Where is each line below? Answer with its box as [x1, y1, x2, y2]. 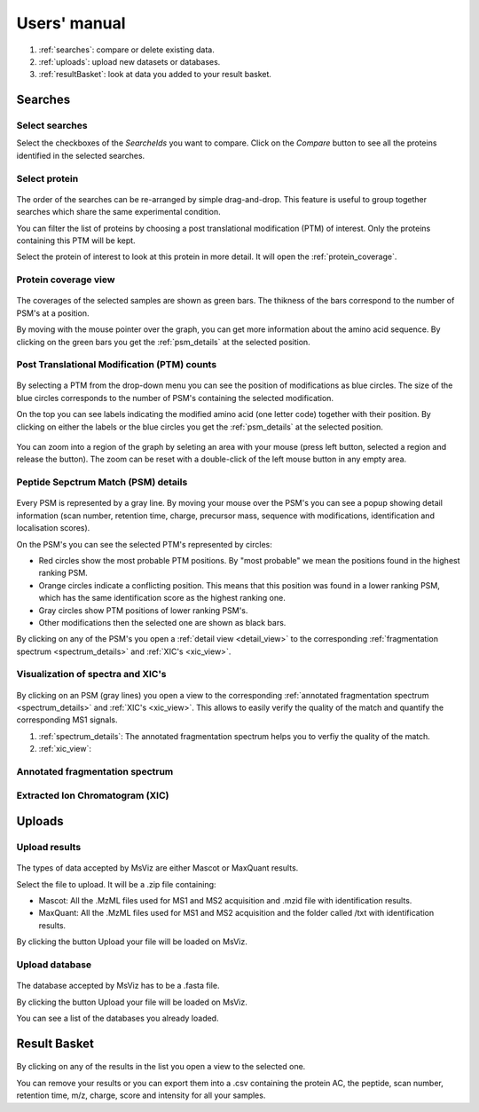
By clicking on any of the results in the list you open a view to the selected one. [16, 1061, 306, 1072]
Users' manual [16, 13, 126, 33]
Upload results [16, 841, 82, 854]
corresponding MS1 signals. [16, 714, 119, 725]
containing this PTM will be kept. [16, 235, 137, 246]
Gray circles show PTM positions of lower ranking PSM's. [38, 604, 248, 616]
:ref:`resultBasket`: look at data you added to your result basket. [38, 69, 272, 80]
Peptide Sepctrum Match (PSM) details [16, 476, 188, 488]
